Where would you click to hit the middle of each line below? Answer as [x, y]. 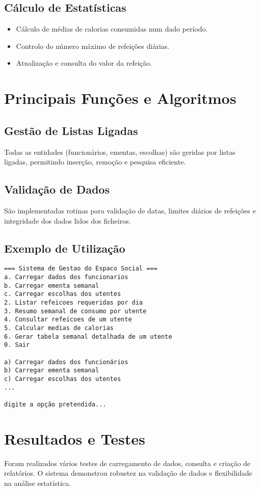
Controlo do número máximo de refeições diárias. [93, 46]
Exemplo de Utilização [65, 248]
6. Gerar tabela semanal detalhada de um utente [88, 336]
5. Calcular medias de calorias [59, 328]
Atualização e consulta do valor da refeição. [84, 63]
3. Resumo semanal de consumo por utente [75, 311]
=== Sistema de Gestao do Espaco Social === [81, 269]
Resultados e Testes [75, 438]
